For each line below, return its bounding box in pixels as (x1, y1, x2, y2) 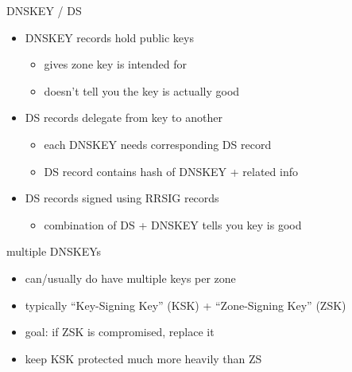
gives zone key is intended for (44, 56, 188, 72)
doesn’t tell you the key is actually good (44, 82, 240, 99)
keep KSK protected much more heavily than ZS (25, 350, 262, 366)
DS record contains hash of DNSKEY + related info (44, 163, 298, 179)
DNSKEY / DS (6, 2, 82, 18)
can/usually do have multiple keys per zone (25, 269, 236, 286)
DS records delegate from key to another (25, 109, 222, 126)
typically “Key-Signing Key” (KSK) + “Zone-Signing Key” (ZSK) (25, 296, 346, 313)
